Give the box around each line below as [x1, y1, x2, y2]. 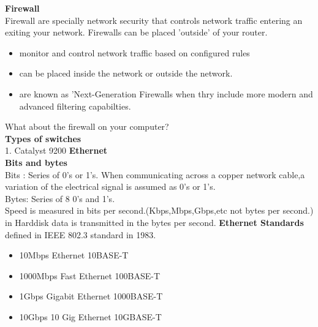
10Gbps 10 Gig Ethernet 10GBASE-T [19, 310, 162, 323]
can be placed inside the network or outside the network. [19, 67, 233, 80]
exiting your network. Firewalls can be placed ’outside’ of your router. [5, 26, 268, 39]
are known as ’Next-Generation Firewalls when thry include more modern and [19, 87, 313, 100]
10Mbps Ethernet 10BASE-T [19, 249, 129, 261]
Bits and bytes [5, 156, 67, 168]
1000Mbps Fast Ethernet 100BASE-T [19, 269, 161, 282]
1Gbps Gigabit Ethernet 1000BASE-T [19, 290, 163, 303]
